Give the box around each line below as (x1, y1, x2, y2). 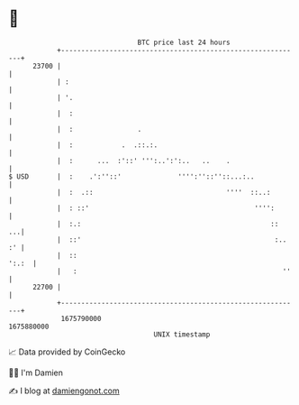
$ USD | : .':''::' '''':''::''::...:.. (8, 171, 255, 181)
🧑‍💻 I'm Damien (8, 367, 64, 378)
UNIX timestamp (153, 329, 211, 339)
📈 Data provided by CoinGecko (8, 346, 126, 357)
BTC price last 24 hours (137, 38, 231, 47)
